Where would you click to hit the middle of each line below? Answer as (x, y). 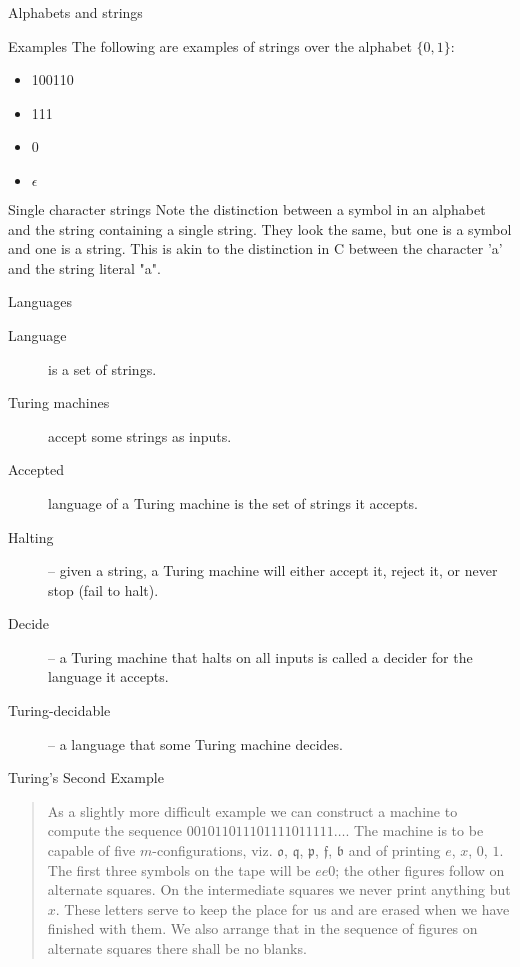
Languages (40, 301)
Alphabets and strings (75, 12)
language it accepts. (108, 676)
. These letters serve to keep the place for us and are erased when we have (282, 908)
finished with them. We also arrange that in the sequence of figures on (262, 928)
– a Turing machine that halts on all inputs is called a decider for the (260, 656)
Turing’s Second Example (86, 777)
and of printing (394, 850)
